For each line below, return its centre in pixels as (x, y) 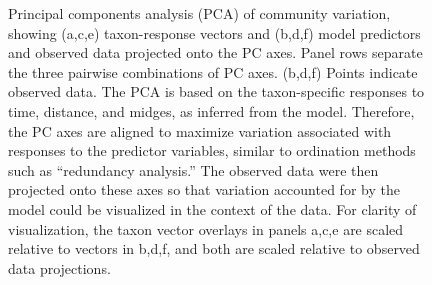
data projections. (59, 267)
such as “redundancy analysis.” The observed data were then (193, 169)
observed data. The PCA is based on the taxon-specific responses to (216, 91)
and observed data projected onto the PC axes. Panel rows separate (215, 52)
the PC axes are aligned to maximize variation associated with (200, 130)
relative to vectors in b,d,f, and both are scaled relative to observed (214, 248)
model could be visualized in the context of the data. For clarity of (212, 208)
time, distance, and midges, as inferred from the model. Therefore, (211, 110)
